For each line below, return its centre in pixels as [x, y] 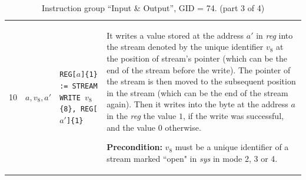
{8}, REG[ [79, 109]
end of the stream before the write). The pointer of [199, 69]
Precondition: [134, 147]
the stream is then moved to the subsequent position [201, 81]
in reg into [275, 35]
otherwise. [183, 127]
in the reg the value [142, 116]
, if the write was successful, [233, 116]
